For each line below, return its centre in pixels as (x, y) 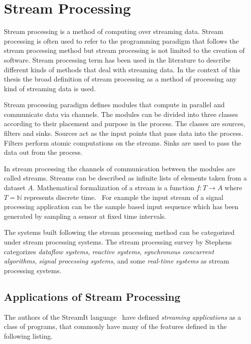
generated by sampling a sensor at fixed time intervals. (85, 216)
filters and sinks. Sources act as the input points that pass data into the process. (124, 133)
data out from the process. (43, 152)
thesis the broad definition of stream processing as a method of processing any (120, 79)
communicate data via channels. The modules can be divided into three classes (121, 114)
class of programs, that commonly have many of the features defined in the (115, 326)
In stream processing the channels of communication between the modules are (120, 168)
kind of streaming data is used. (50, 88)
